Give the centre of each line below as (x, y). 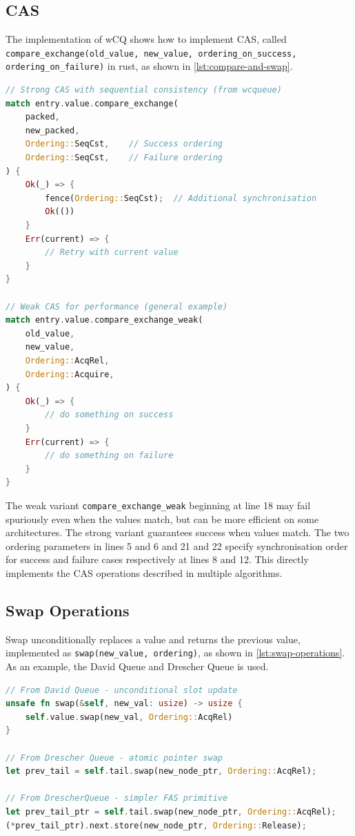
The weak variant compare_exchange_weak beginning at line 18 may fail (158, 505)
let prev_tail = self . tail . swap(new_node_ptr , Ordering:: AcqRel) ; (161, 771)
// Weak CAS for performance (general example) (117, 306)
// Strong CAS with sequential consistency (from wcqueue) (144, 90)
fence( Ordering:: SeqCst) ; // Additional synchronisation (181, 198)
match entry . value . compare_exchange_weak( (104, 320)
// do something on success (109, 415)
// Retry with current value (112, 253)
